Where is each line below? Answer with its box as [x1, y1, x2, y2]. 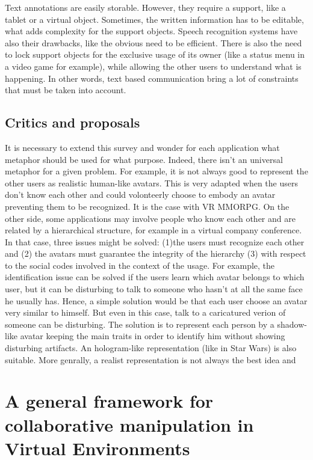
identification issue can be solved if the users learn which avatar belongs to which [5, 271, 305, 283]
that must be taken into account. [5, 84, 126, 96]
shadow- [277, 317, 307, 330]
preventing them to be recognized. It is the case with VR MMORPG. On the [5, 200, 290, 212]
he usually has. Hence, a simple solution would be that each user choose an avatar [5, 294, 308, 307]
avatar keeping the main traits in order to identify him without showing [20, 330, 285, 342]
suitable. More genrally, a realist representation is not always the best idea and [5, 353, 296, 366]
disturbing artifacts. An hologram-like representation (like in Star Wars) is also [5, 342, 297, 354]
